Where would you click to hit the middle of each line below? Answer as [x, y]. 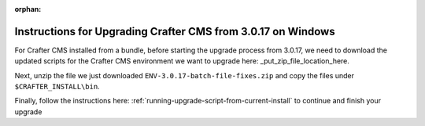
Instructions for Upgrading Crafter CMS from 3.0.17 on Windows [175, 31]
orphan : [28, 9]
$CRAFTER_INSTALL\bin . [57, 87]
